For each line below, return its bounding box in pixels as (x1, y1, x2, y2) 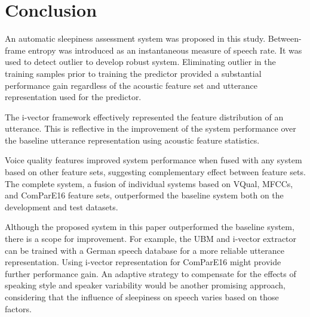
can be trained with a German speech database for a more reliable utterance (5, 244, 284, 256)
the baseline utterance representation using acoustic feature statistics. (5, 133, 260, 146)
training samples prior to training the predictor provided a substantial (5, 67, 262, 79)
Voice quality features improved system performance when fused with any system (5, 154, 302, 166)
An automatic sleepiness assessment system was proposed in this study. (5, 32, 266, 45)
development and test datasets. (5, 200, 118, 213)
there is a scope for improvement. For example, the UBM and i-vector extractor (5, 232, 297, 245)
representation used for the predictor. (5, 91, 142, 103)
